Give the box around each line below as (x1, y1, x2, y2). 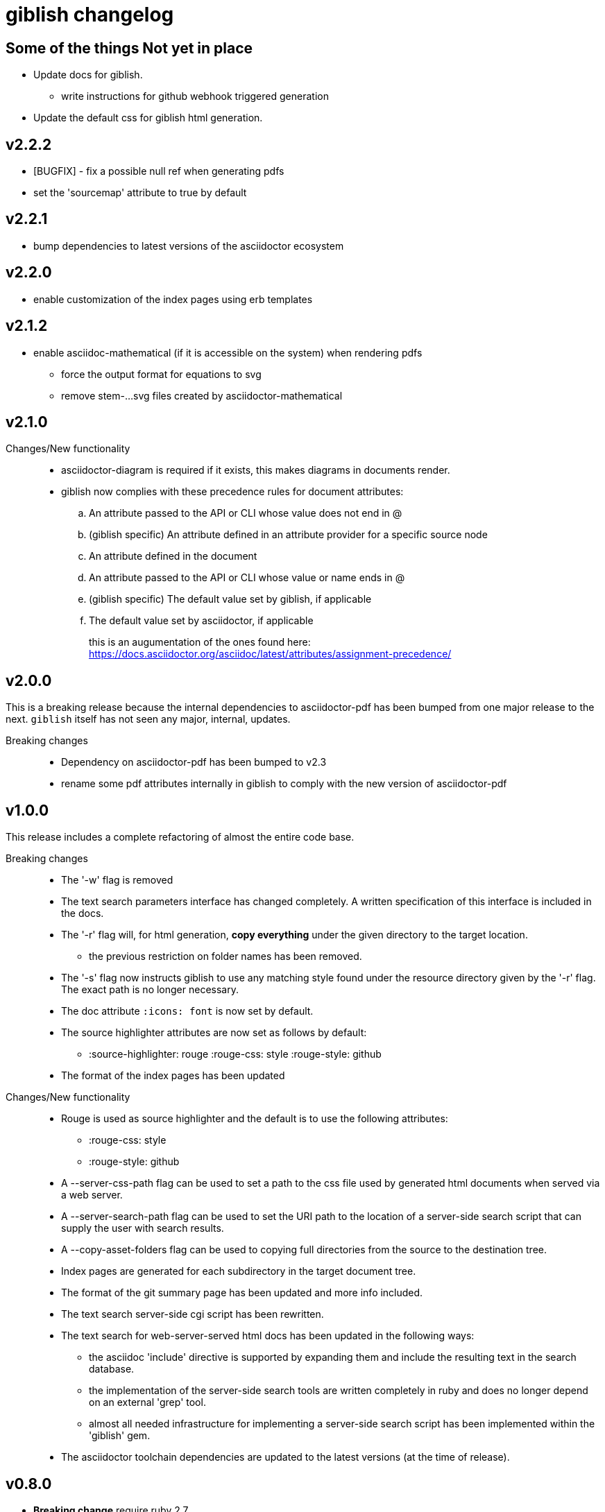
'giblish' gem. (89, 1429, 151, 1442)
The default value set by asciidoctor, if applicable (89, 615, 314, 627)
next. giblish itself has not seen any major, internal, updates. (6, 713, 291, 725)
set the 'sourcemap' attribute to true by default (33, 187, 247, 199)
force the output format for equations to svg (61, 368, 262, 380)
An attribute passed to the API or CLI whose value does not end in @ (89, 507, 402, 519)
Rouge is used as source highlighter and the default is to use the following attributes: (61, 1112, 448, 1125)
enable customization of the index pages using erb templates (33, 293, 313, 305)
